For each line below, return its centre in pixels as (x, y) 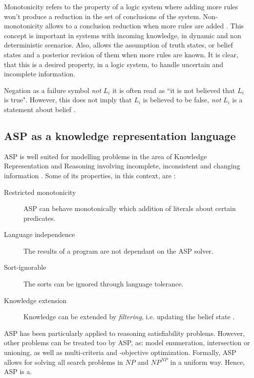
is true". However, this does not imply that (68, 100)
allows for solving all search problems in (63, 362)
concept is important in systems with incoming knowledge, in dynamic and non (123, 35)
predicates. (40, 218)
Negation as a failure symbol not (53, 90)
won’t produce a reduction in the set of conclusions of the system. (102, 16)
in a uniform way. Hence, (208, 362)
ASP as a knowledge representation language (120, 135)
